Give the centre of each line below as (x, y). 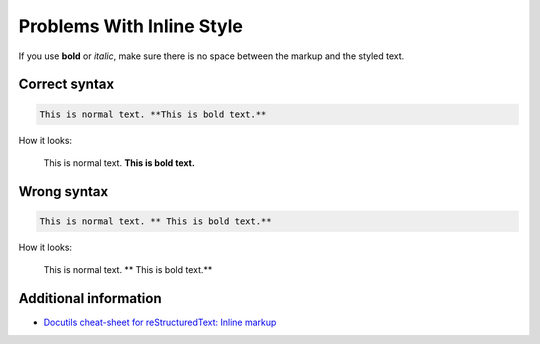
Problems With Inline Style (131, 26)
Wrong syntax (63, 191)
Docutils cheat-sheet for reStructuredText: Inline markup (160, 322)
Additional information (90, 298)
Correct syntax (66, 84)
